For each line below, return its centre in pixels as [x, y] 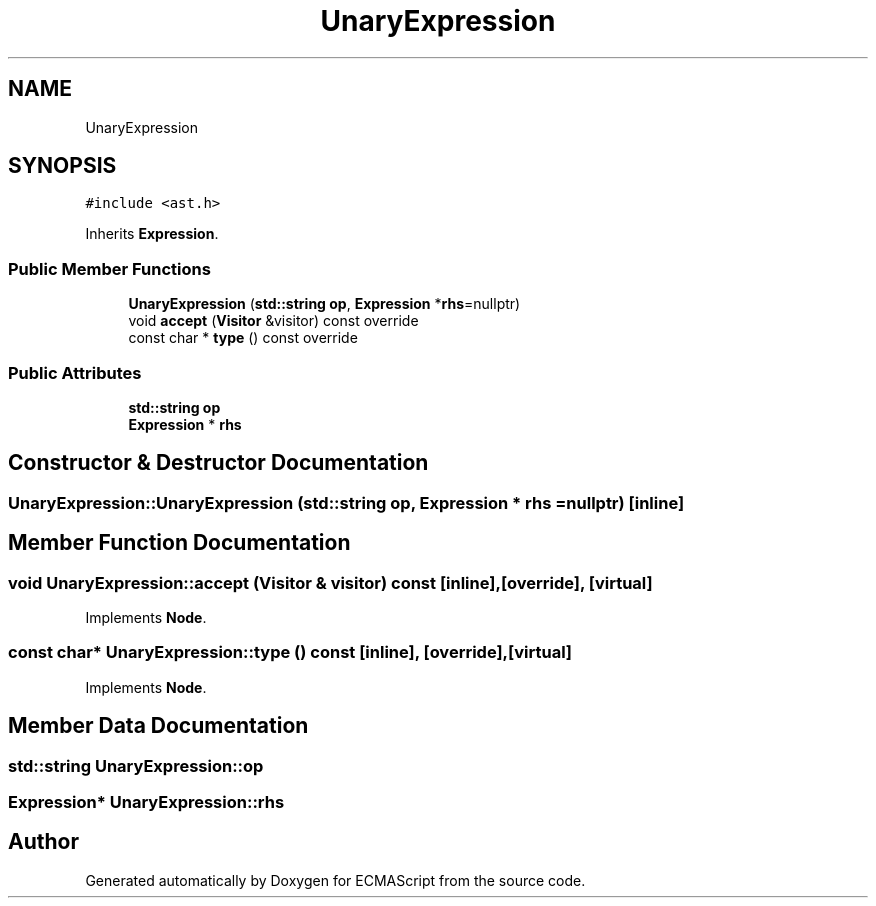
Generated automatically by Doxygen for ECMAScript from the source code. [335, 880]
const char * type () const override [243, 338]
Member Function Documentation [179, 543]
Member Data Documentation [158, 726]
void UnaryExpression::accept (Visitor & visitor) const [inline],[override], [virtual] [330, 582]
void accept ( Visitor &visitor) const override [273, 321]
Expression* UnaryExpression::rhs [146, 801]
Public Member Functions [109, 268]
